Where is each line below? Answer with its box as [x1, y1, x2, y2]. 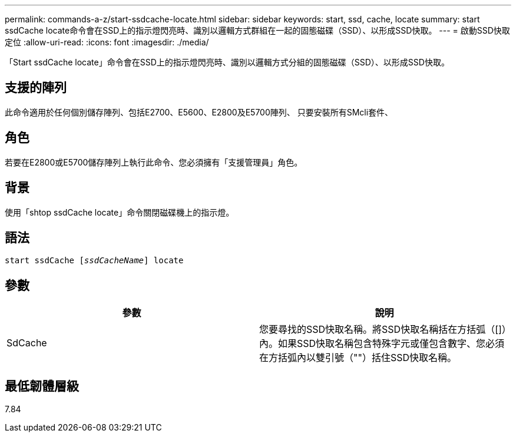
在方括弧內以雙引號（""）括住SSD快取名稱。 [259, 352, 457, 364]
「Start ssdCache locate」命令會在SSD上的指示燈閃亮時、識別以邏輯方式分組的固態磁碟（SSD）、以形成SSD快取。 [5, 57, 449, 67]
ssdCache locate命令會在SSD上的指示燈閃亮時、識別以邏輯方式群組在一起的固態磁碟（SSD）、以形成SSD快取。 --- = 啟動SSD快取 [5, 25, 510, 35]
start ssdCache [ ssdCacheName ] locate [5, 256, 184, 266]
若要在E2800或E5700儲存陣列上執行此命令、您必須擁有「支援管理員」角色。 [5, 157, 303, 167]
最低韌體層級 [5, 378, 79, 393]
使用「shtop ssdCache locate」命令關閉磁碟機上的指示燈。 [5, 207, 234, 217]
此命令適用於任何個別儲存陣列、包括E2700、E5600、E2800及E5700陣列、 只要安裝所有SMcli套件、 [5, 107, 393, 117]
